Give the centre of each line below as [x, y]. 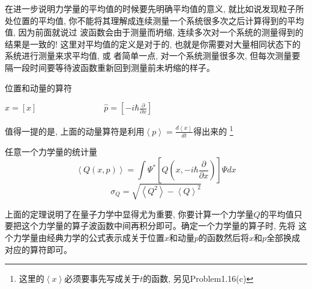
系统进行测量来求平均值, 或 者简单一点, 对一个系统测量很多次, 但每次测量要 [153, 56]
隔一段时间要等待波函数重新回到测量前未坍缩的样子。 [110, 67]
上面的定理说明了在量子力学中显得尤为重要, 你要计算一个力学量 [129, 214]
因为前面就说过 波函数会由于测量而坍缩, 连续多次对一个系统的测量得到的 [161, 32]
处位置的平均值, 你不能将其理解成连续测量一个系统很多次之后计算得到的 [146, 20]
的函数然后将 [224, 237]
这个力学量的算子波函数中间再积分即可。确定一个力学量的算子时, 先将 [158, 226]
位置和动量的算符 [38, 87]
